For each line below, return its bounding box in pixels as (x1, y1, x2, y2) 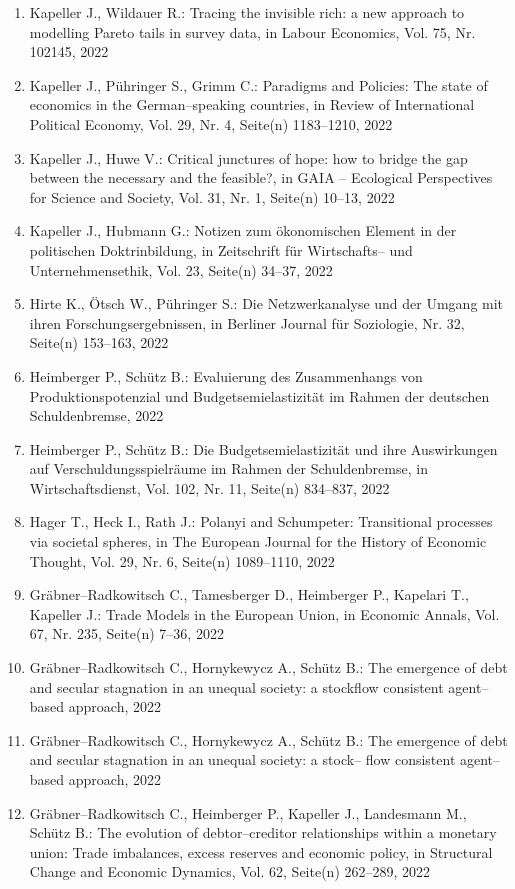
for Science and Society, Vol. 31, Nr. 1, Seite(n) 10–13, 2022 (29, 186, 395, 207)
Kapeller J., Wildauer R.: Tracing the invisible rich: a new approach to (29, 2, 465, 22)
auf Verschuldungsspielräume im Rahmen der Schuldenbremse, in (29, 458, 428, 479)
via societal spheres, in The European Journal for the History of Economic (29, 531, 487, 552)
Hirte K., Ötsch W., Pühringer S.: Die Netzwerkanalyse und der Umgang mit (29, 293, 504, 314)
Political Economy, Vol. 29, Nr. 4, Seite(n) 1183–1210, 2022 (29, 113, 393, 134)
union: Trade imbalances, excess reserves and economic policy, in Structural (29, 841, 493, 862)
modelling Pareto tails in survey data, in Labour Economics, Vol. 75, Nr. (29, 21, 476, 42)
